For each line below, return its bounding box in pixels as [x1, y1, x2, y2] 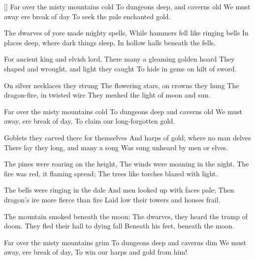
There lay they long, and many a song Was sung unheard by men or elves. [4, 142, 228, 152]
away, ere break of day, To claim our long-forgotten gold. [4, 116, 175, 126]
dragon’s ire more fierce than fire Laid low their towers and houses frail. [4, 194, 221, 204]
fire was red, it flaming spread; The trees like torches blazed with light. [4, 168, 218, 178]
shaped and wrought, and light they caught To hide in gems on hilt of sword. [4, 63, 237, 73]
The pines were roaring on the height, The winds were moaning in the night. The [4, 159, 249, 169]
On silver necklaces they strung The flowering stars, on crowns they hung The [4, 80, 239, 90]
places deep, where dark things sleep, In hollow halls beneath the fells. [4, 37, 216, 47]
